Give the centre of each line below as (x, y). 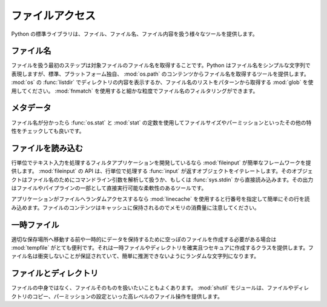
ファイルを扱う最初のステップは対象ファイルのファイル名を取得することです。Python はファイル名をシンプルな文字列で (161, 65)
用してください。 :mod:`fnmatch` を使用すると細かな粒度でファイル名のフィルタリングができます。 (135, 91)
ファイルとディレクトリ (55, 273)
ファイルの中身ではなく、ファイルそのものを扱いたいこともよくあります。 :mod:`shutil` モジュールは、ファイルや (152, 288)
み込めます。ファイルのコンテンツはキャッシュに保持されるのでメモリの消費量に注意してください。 (135, 207)
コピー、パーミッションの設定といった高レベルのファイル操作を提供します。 (128, 296)
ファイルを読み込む (47, 148)
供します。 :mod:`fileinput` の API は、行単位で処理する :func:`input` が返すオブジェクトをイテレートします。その (151, 171)
